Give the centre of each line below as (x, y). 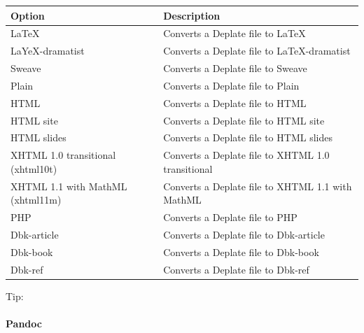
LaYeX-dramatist (48, 51)
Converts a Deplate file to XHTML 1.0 (246, 155)
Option (28, 15)
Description (192, 15)
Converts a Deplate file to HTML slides (248, 137)
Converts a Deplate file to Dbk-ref (236, 269)
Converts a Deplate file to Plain (231, 85)
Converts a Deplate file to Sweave (235, 68)
